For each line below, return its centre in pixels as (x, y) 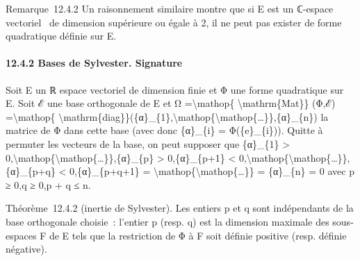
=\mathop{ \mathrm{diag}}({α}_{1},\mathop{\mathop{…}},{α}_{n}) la (167, 116)
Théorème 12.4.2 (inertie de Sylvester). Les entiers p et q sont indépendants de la (180, 208)
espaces (21, 235)
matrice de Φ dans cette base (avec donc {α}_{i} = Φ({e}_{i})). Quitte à (164, 130)
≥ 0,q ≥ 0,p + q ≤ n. (48, 184)
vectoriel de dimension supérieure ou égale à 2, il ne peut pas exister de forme (174, 22)
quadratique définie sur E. (61, 36)
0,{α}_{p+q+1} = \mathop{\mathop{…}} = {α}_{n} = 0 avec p (212, 171)
